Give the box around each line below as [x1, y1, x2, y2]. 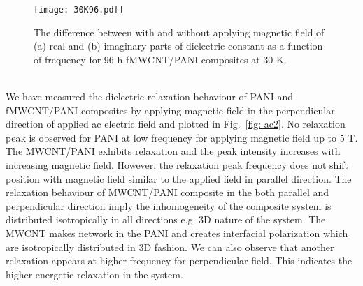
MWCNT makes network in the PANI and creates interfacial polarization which [6, 225, 348, 240]
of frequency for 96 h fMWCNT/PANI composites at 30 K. [34, 52, 287, 66]
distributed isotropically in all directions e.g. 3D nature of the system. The [6, 212, 326, 227]
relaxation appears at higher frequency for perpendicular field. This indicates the [6, 253, 353, 268]
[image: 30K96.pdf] [34, 5, 124, 15]
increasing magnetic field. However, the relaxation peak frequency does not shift [6, 158, 348, 172]
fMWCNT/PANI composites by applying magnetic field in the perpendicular [6, 103, 335, 117]
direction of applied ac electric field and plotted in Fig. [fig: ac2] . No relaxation [6, 116, 346, 131]
